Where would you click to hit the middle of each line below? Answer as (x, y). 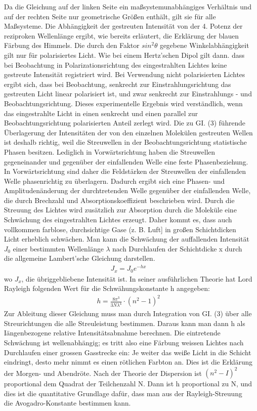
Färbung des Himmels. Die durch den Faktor (72, 45)
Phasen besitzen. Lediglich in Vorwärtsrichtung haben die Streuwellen (110, 151)
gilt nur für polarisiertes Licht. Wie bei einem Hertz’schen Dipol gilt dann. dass (124, 55)
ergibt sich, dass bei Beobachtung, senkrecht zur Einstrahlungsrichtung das (118, 84)
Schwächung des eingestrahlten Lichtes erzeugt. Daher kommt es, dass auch (118, 220)
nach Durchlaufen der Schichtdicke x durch (177, 248)
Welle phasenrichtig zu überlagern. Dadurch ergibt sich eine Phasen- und (114, 181)
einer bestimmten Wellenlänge (58, 248)
